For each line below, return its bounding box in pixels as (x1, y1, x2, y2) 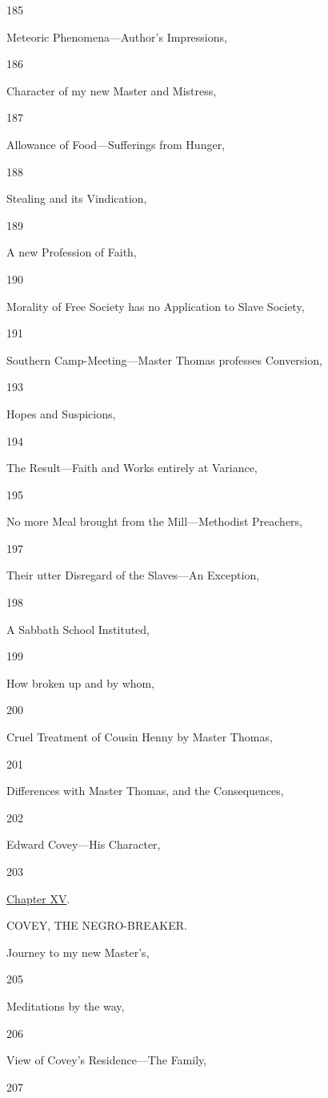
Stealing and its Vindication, (6, 190, 147, 207)
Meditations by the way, (6, 997, 125, 1014)
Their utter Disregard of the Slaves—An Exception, (6, 567, 260, 583)
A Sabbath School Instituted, (6, 620, 150, 637)
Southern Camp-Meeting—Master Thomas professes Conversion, (6, 351, 322, 368)
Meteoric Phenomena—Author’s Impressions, (6, 28, 227, 45)
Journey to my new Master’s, (6, 943, 150, 960)
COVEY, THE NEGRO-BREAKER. (6, 917, 187, 934)
